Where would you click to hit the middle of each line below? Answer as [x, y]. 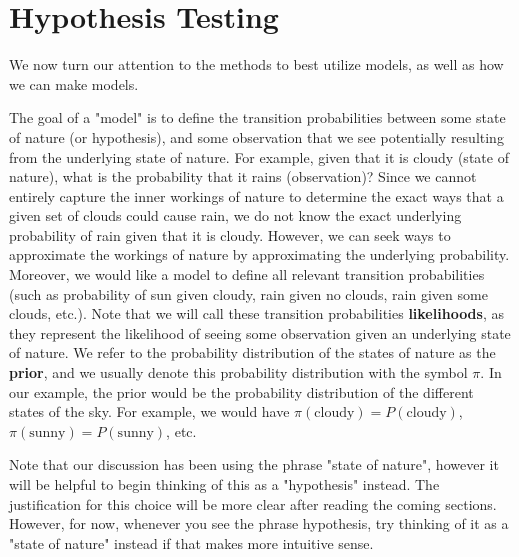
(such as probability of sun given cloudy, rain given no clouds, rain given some [248, 293]
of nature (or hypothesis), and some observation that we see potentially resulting [256, 136]
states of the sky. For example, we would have [149, 411]
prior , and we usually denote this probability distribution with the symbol [238, 372]
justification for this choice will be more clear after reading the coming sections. [253, 503]
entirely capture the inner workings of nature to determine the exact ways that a [256, 195]
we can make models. [74, 83]
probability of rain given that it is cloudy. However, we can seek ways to [230, 234]
